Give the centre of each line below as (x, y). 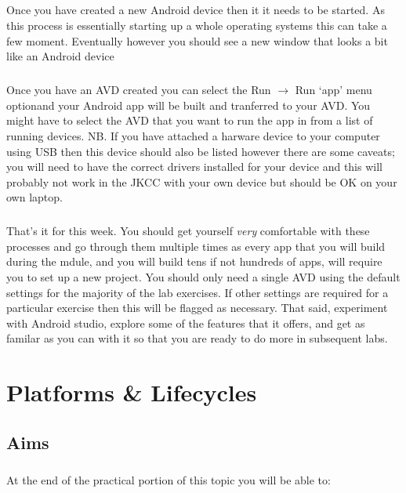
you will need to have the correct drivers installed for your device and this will (194, 167)
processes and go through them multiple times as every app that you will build (196, 246)
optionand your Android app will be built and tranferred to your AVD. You (188, 105)
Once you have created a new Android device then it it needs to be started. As (196, 10)
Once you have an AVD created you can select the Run (139, 90)
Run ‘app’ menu (333, 90)
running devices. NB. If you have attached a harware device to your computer (193, 135)
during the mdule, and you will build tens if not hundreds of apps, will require (194, 261)
